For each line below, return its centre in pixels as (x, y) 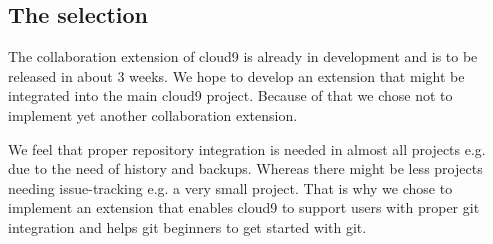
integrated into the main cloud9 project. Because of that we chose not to (230, 95)
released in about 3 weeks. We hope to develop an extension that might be (236, 75)
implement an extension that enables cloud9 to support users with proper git (244, 207)
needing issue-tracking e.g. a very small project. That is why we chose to (230, 187)
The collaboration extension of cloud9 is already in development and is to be (243, 56)
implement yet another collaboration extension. (153, 114)
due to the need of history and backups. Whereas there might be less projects (245, 168)
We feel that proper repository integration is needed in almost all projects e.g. (247, 148)
